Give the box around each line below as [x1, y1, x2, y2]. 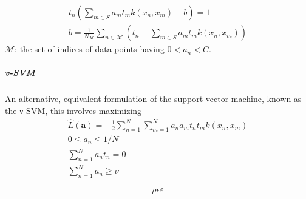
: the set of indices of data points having [15, 42, 165, 55]
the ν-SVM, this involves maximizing [5, 104, 142, 116]
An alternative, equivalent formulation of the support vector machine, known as [5, 92, 302, 105]
